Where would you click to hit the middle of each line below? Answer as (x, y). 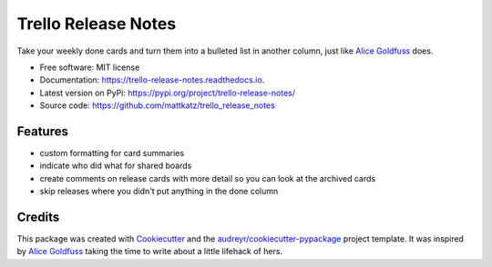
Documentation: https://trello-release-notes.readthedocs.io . (152, 80)
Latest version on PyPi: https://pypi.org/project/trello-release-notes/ (168, 93)
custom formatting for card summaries (112, 153)
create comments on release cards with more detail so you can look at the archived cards (208, 178)
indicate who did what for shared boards (116, 166)
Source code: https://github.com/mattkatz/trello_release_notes (157, 105)
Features (42, 131)
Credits (38, 217)
